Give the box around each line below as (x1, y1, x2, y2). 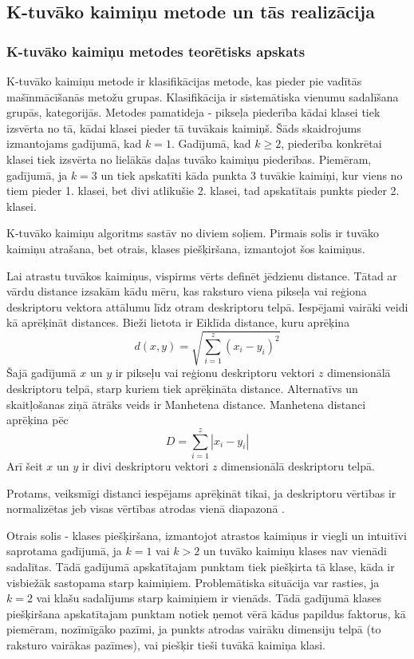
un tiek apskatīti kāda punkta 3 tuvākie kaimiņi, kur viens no (101, 166, 403, 183)
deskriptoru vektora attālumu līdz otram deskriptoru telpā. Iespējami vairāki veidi (6, 298, 408, 315)
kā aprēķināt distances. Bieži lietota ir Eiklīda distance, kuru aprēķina (6, 314, 350, 331)
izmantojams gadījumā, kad (6, 135, 142, 152)
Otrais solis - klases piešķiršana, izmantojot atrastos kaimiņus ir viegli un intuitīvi (6, 526, 407, 543)
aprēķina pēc (6, 411, 69, 428)
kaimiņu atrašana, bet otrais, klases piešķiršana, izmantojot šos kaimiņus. (6, 240, 365, 256)
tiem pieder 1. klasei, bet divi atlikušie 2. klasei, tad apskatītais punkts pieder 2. (6, 182, 400, 199)
